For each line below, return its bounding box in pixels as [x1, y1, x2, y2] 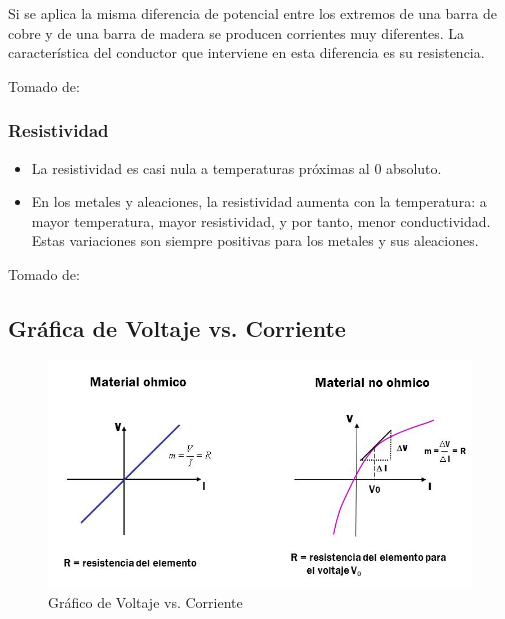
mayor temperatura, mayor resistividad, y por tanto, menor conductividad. [31, 210, 491, 231]
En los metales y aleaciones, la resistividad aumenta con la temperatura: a [31, 191, 487, 212]
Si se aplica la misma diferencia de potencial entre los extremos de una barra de [8, 3, 497, 23]
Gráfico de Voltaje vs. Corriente [48, 592, 243, 613]
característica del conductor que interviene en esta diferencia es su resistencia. [8, 42, 485, 63]
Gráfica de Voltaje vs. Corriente [8, 312, 346, 343]
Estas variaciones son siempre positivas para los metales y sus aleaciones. [31, 230, 479, 251]
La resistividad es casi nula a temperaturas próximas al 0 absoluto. [31, 157, 442, 178]
